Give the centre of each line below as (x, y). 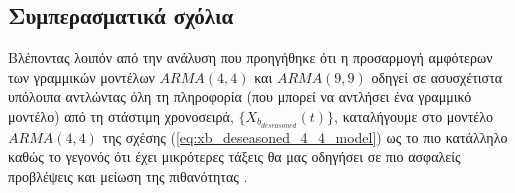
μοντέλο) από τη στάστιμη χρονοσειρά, (121, 115)
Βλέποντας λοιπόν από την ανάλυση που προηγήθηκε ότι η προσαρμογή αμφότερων (250, 57)
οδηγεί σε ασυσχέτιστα (437, 76)
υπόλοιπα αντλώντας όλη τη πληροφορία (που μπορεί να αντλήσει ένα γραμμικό (240, 96)
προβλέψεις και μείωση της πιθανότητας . (128, 176)
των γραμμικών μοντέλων (81, 76)
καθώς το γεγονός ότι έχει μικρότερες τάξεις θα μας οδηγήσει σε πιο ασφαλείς (234, 156)
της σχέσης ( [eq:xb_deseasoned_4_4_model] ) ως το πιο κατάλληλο (305, 136)
